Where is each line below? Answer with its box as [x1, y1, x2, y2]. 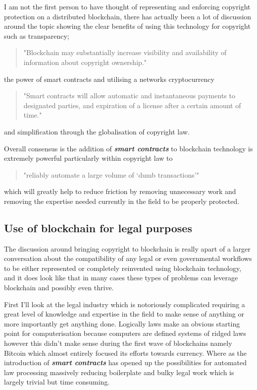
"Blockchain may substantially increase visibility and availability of [23, 47, 227, 58]
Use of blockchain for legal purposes [4, 220, 192, 235]
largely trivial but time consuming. [4, 377, 110, 387]
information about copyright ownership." [23, 57, 147, 67]
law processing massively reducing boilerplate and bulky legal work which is [4, 367, 234, 377]
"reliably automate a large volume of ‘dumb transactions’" [23, 169, 199, 180]
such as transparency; [4, 30, 69, 41]
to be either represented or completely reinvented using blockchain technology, [4, 262, 242, 273]
